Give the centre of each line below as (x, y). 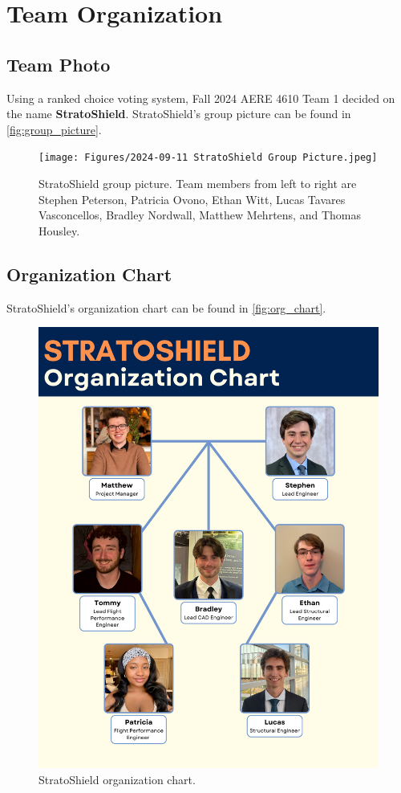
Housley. (59, 230)
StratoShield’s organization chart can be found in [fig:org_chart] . (166, 307)
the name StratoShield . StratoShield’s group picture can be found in (179, 114)
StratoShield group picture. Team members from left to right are (198, 184)
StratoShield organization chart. (117, 779)
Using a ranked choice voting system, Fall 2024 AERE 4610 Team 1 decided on (201, 98)
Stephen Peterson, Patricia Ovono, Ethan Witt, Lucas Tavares (192, 199)
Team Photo (59, 64)
